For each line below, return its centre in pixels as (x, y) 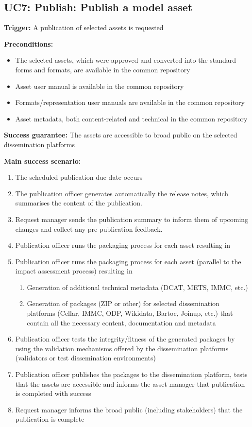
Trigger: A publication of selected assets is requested (84, 27)
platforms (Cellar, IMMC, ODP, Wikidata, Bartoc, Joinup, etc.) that (130, 313)
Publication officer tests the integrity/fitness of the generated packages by (125, 339)
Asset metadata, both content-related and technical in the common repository (131, 118)
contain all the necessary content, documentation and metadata (121, 322)
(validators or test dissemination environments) (85, 358)
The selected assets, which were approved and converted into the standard (126, 60)
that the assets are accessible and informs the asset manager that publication (130, 384)
